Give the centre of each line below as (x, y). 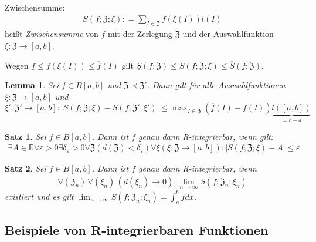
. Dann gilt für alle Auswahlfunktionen (216, 85)
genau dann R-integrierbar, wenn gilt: (206, 136)
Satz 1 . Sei (26, 136)
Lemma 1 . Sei (32, 85)
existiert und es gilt (39, 196)
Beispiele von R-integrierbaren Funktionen (137, 229)
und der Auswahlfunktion (228, 34)
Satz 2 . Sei (26, 168)
